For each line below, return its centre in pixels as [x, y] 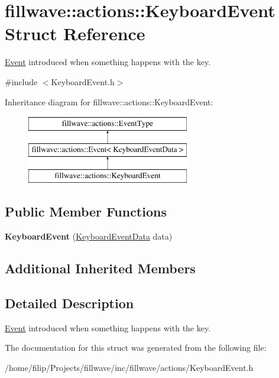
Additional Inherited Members [100, 268]
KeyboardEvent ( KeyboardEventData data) [89, 236]
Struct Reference [75, 33]
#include [21, 81]
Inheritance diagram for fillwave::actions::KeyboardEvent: [109, 101]
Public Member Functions [86, 211]
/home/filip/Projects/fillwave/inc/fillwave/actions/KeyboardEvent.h [129, 368]
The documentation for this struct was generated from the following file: [136, 348]
